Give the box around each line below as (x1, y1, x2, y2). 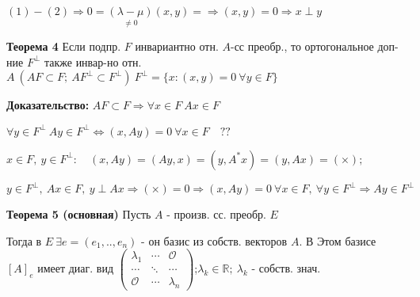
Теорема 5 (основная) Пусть (6, 206, 151, 222)
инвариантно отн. (135, 38, 219, 55)
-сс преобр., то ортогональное (230, 38, 374, 55)
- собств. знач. (251, 260, 321, 276)
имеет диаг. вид (37, 260, 114, 276)
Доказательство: (6, 97, 90, 113)
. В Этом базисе (299, 232, 376, 249)
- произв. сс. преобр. (166, 206, 266, 222)
